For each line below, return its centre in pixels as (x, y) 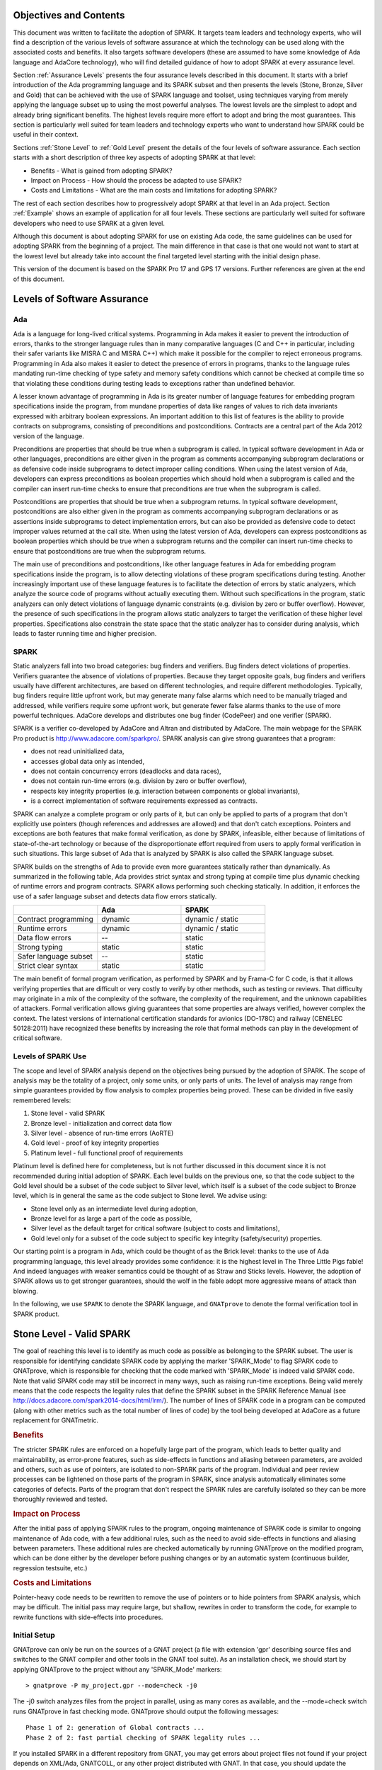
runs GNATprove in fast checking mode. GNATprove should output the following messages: (146, 1711)
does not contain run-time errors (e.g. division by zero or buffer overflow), (139, 781)
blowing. (25, 1291)
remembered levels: (42, 1100)
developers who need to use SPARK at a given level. (89, 223)
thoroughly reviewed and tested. (60, 1499)
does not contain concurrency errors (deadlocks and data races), (126, 771)
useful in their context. (46, 135)
